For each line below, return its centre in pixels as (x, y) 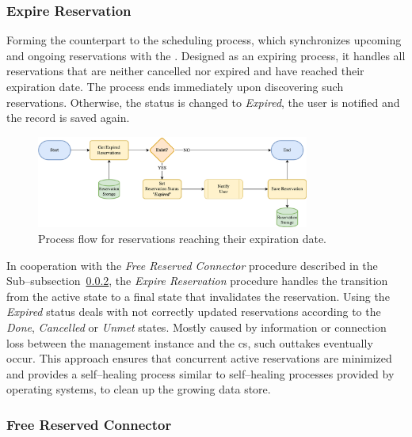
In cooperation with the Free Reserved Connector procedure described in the (192, 265)
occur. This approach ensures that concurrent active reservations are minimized (199, 358)
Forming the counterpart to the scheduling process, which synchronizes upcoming (204, 40)
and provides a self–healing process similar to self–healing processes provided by (200, 373)
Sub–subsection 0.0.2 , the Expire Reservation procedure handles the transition (197, 281)
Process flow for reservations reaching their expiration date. (182, 238)
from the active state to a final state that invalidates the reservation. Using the (198, 296)
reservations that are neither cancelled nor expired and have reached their (185, 71)
